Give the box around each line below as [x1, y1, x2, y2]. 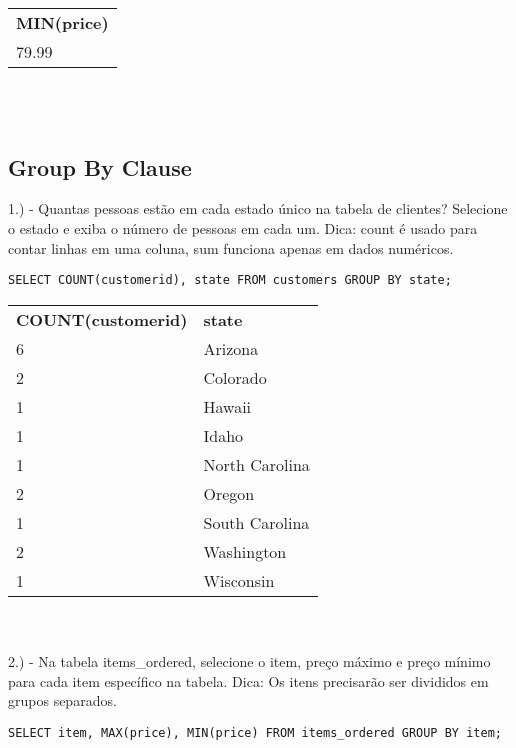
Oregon [203, 481, 255, 505]
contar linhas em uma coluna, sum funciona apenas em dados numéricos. [8, 237, 454, 258]
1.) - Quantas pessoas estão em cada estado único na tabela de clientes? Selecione [8, 198, 508, 219]
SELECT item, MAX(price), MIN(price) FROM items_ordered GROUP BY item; [8, 725, 502, 740]
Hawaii [203, 394, 252, 418]
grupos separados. [8, 690, 117, 711]
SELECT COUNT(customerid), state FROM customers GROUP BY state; [8, 273, 452, 288]
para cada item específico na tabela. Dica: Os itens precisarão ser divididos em [8, 670, 489, 691]
